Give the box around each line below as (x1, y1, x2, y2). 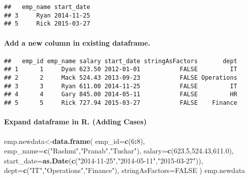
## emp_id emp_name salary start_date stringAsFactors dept (4, 57, 237, 65)
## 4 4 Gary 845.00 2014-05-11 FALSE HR (4, 91, 237, 98)
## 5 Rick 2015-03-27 (4, 20, 90, 28)
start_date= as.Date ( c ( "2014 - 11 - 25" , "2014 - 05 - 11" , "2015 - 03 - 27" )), (4, 155, 203, 165)
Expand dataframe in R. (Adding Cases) (4, 116, 147, 127)
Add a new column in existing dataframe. (4, 37, 150, 48)
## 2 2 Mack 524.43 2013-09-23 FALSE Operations (4, 74, 237, 82)
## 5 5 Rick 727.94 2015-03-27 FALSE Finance (4, 99, 237, 107)
